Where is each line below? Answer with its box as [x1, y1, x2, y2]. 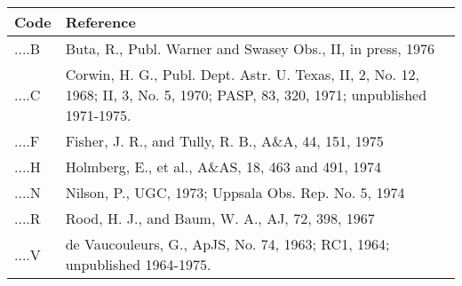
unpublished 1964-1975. [65, 254, 211, 274]
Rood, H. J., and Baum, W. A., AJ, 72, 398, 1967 [65, 208, 375, 228]
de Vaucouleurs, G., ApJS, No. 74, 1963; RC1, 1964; [65, 234, 390, 254]
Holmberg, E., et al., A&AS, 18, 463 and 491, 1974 [65, 156, 382, 177]
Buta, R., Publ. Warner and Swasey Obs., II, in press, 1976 [65, 38, 435, 59]
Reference [65, 12, 136, 32]
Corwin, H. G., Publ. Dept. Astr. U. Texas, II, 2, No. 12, [65, 64, 419, 84]
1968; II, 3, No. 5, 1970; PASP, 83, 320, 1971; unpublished [65, 84, 427, 105]
